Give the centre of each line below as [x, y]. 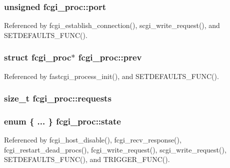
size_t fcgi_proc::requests [58, 98]
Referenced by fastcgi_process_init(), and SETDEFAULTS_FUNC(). [111, 76]
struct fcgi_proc [38, 57]
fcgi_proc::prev [110, 57]
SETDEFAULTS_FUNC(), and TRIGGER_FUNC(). [87, 159]
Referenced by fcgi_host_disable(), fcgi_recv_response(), [93, 140]
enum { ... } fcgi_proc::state [62, 121]
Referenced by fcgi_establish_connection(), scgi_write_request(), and [112, 25]
